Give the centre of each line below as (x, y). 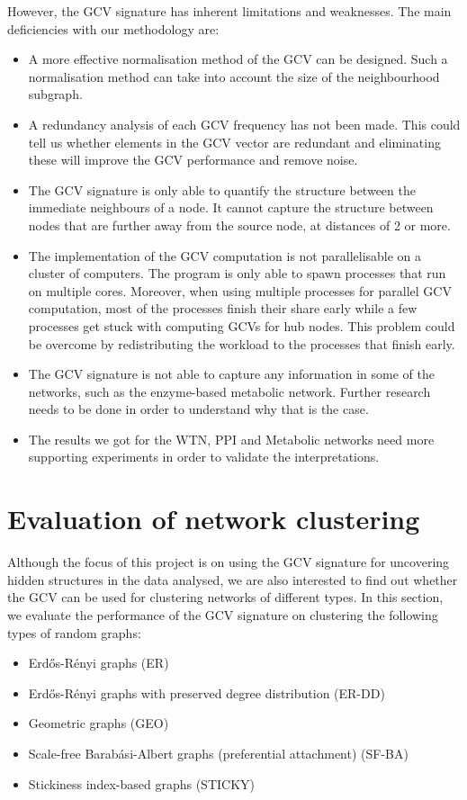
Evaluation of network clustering (214, 519)
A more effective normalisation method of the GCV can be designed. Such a (238, 59)
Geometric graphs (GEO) (99, 723)
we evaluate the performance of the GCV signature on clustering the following (223, 614)
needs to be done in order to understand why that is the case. (198, 409)
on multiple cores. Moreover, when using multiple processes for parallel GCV (240, 290)
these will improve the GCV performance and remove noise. (193, 160)
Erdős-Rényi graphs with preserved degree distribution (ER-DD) (207, 692)
